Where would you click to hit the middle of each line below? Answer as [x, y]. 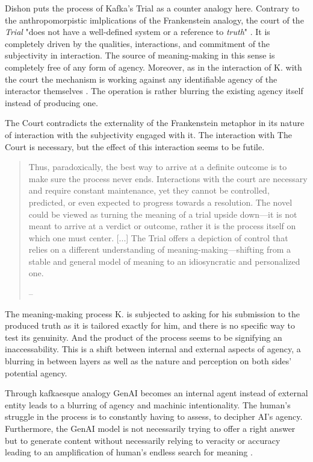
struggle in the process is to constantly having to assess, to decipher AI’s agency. [154, 416]
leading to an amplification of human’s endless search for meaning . [129, 452]
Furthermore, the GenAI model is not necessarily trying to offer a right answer [150, 428]
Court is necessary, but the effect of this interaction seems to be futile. [135, 146]
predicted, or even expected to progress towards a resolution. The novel [160, 202]
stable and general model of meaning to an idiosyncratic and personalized [164, 261]
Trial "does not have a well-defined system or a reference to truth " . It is [138, 32]
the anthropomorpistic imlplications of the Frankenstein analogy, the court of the [154, 20]
